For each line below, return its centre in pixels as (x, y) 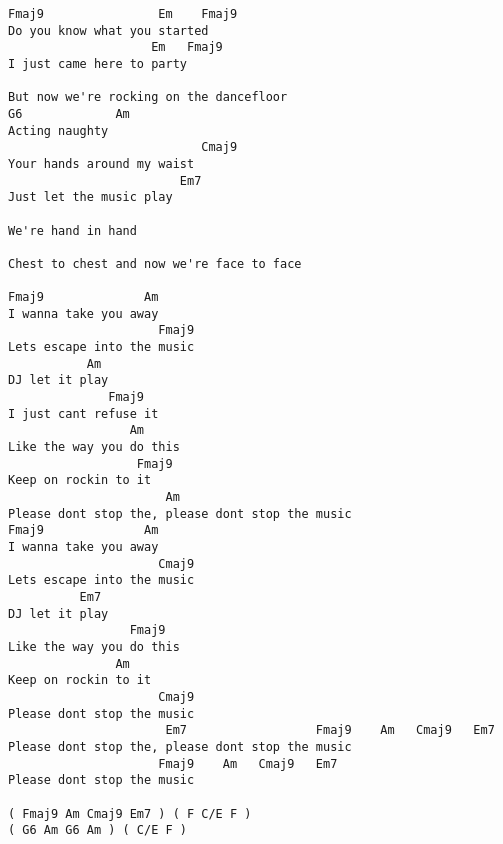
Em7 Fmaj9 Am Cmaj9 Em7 (330, 730)
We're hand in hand (72, 230)
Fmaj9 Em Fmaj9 (123, 14)
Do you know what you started (108, 30)
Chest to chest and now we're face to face (155, 263)
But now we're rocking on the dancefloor (148, 97)
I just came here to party (97, 63)
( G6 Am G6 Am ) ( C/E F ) (97, 830)
